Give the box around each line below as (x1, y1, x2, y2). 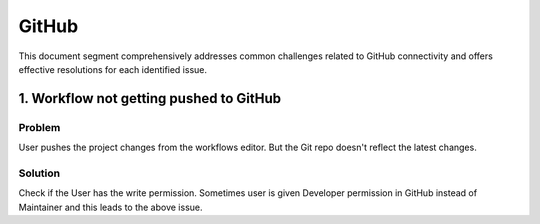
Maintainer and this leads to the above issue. (18, 201, 204, 213)
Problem (18, 120, 61, 134)
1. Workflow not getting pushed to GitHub (18, 90, 282, 107)
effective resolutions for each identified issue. (18, 63, 208, 75)
